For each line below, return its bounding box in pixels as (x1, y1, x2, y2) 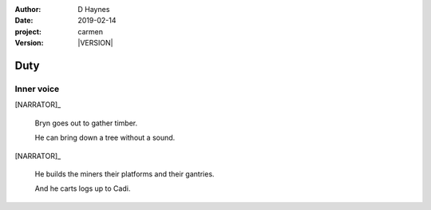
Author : (14, 5, 42, 14)
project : (14, 26, 42, 36)
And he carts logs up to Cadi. (34, 184, 131, 193)
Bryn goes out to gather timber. (34, 118, 138, 128)
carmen (77, 26, 104, 36)
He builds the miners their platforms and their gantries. (34, 168, 215, 179)
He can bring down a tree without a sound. (34, 133, 176, 143)
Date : (14, 16, 34, 26)
